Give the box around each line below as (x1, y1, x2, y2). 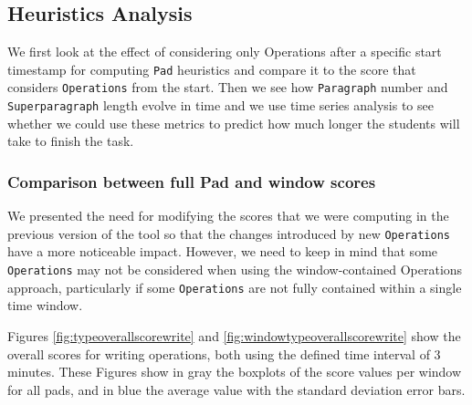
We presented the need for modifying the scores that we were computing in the (7, 206, 449, 225)
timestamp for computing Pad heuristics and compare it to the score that (7, 59, 416, 78)
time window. (7, 296, 83, 315)
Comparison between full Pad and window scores (7, 170, 376, 192)
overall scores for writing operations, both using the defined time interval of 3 (7, 344, 441, 363)
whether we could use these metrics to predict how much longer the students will (7, 113, 460, 132)
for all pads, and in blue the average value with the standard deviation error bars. (7, 379, 466, 399)
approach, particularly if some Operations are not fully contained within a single (7, 277, 462, 296)
